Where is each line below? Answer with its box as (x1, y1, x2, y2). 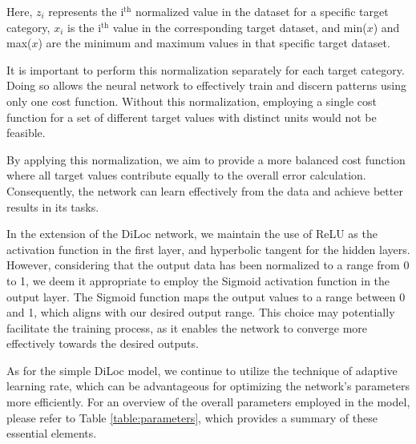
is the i (67, 18, 102, 35)
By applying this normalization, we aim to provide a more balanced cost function (6, 151, 406, 168)
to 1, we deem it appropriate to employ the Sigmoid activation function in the (6, 272, 390, 289)
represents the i (48, 3, 124, 19)
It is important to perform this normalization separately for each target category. (6, 61, 405, 78)
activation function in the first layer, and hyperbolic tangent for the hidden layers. (6, 240, 410, 257)
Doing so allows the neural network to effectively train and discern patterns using (6, 77, 406, 94)
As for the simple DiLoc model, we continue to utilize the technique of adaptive (6, 361, 398, 378)
